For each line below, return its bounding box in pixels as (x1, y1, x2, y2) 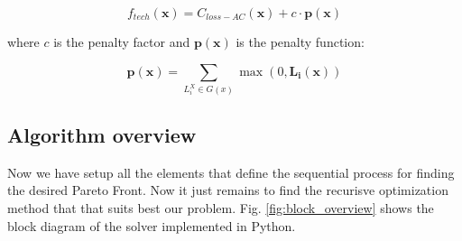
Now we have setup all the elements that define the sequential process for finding (7, 162, 455, 181)
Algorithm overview (7, 120, 197, 148)
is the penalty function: (236, 32, 365, 51)
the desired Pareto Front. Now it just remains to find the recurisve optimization (7, 181, 448, 199)
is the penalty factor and (53, 32, 190, 51)
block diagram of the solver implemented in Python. (7, 216, 296, 235)
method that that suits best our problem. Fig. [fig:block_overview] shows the (7, 198, 434, 217)
